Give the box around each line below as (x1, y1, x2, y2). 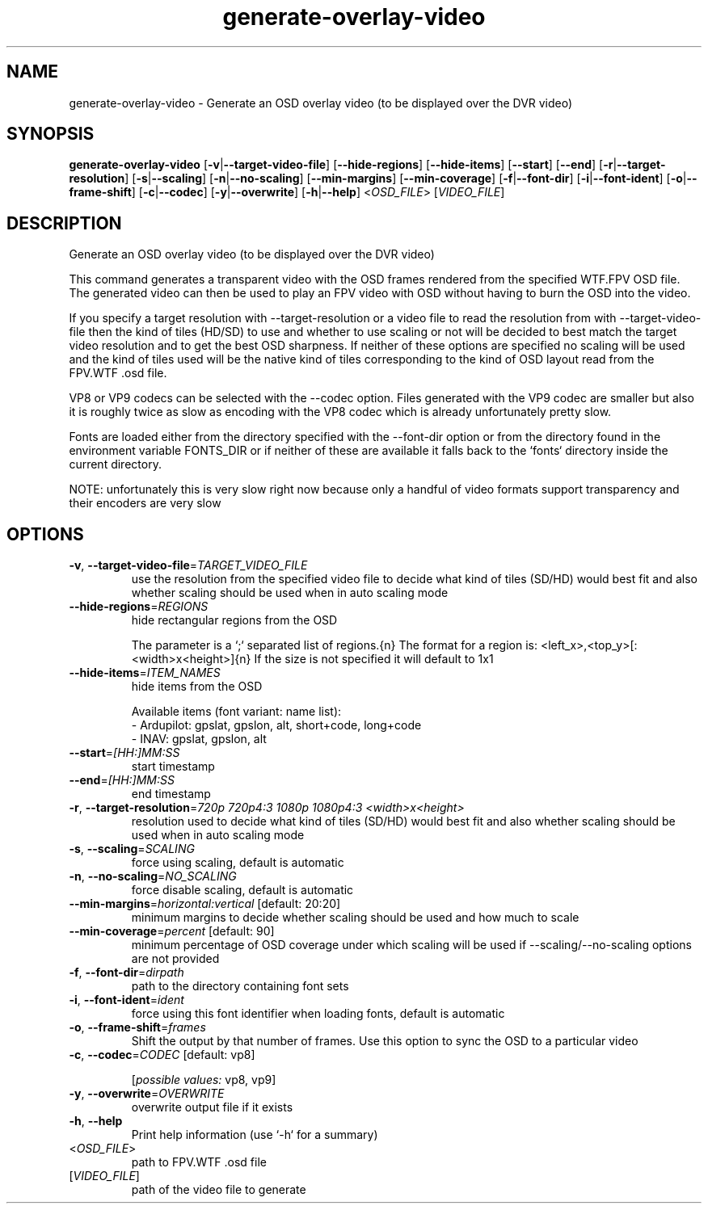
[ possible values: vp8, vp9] (131, 1073, 276, 1087)
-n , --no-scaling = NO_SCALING (69, 869, 237, 884)
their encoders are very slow (69, 496, 221, 510)
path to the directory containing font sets (131, 979, 349, 994)
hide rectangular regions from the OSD (131, 613, 338, 628)
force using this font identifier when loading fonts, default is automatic (131, 1006, 505, 1021)
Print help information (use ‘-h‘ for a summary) (131, 1128, 378, 1142)
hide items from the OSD (131, 679, 263, 694)
